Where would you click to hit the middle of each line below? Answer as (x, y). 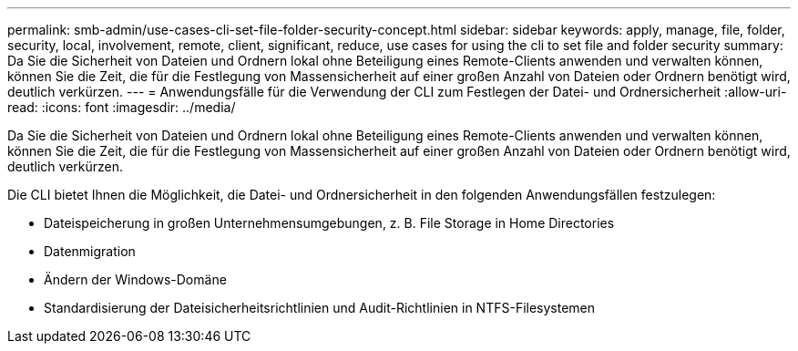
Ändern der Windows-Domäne (135, 279)
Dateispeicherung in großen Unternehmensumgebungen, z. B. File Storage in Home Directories (329, 223)
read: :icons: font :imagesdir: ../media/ (122, 107)
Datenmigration (90, 251)
